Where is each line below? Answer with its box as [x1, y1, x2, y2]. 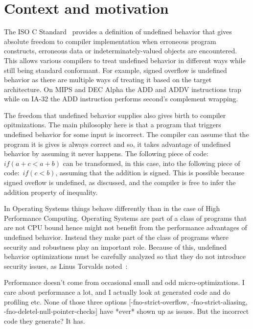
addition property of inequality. [4, 187, 98, 197]
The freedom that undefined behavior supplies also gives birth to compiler [4, 110, 226, 120]
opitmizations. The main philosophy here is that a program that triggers [4, 119, 221, 130]
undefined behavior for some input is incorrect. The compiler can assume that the [4, 129, 249, 140]
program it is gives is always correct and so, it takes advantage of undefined [4, 139, 231, 149]
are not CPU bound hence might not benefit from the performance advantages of [4, 222, 247, 233]
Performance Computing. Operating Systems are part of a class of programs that [4, 212, 247, 223]
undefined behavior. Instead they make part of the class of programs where [4, 232, 229, 242]
